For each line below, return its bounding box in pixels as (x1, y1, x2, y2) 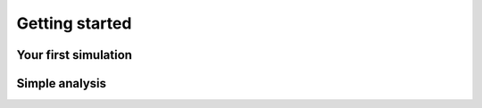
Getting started (16, 13, 132, 33)
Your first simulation (16, 47, 133, 62)
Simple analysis (16, 76, 107, 91)
